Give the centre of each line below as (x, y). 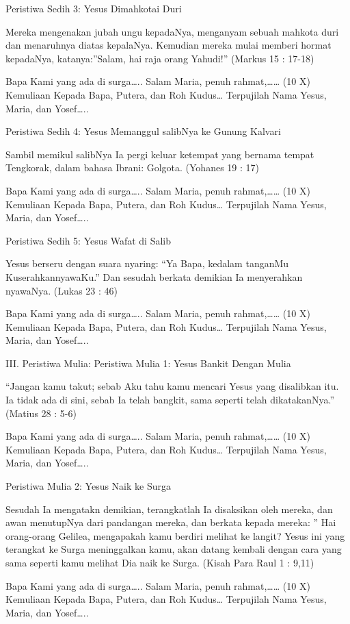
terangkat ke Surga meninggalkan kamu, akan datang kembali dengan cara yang (174, 549)
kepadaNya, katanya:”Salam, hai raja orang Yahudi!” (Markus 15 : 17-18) (160, 58)
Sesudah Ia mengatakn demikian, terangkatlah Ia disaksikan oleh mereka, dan (169, 509)
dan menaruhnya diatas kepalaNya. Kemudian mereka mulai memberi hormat (169, 45)
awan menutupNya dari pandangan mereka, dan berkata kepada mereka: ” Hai (171, 522)
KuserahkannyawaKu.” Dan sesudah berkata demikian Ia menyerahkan (154, 276)
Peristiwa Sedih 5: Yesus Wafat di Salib (88, 240)
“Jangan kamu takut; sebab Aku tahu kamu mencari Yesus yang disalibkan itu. (172, 386)
